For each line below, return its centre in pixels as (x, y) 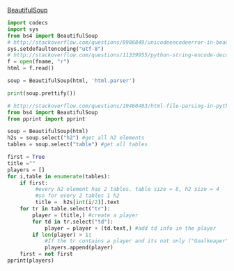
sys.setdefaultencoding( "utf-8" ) (56, 49)
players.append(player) (79, 248)
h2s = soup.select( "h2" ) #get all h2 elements (76, 138)
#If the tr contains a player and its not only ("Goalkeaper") (138, 241)
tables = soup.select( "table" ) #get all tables (78, 145)
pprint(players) (31, 261)
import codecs (28, 23)
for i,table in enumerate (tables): (59, 176)
